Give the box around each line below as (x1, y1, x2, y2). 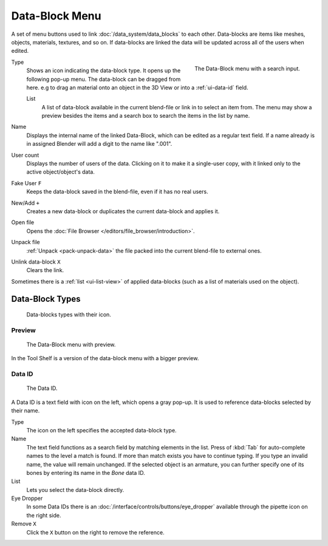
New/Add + (11, 199, 39, 206)
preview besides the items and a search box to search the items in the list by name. (41, 112, 250, 120)
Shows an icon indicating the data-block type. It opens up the (26, 67, 181, 74)
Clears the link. (26, 267, 64, 274)
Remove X (11, 520, 36, 528)
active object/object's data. (26, 168, 95, 176)
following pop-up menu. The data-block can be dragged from (26, 75, 181, 83)
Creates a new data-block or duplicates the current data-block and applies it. (26, 207, 220, 215)
